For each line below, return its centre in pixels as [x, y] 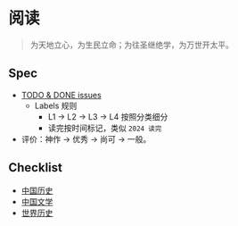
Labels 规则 [56, 105]
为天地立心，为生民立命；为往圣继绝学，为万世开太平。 [131, 45]
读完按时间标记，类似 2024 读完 [105, 128]
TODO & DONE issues [61, 95]
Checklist [36, 167]
